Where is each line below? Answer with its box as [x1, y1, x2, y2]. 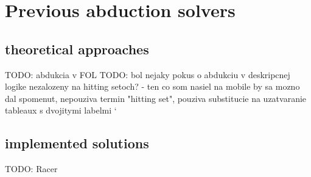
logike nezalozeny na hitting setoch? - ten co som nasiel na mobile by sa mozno [5, 80, 300, 93]
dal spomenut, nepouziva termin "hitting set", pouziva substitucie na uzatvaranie [5, 92, 307, 104]
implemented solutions [5, 134, 149, 153]
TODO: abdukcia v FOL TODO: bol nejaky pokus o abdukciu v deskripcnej [5, 68, 290, 81]
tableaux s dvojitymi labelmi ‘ [5, 104, 117, 117]
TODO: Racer [5, 162, 58, 175]
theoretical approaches [5, 39, 149, 58]
